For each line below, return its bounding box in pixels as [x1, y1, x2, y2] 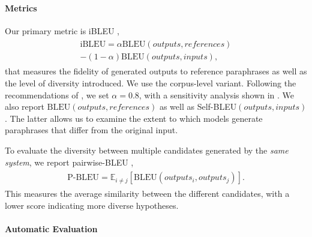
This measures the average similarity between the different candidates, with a [5, 187, 290, 200]
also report [5, 100, 44, 113]
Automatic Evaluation [5, 223, 98, 235]
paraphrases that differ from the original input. [5, 124, 178, 136]
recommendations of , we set [5, 88, 109, 101]
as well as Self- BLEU [159, 100, 237, 113]
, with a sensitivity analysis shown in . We [139, 88, 295, 101]
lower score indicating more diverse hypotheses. [5, 199, 179, 211]
